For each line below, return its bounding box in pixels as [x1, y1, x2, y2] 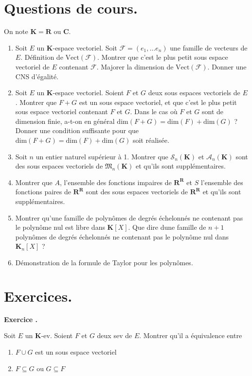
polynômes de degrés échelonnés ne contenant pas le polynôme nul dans [15, 231, 229, 241]
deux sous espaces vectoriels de [148, 87, 240, 98]
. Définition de [20, 52, 63, 62]
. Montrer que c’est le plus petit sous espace [97, 52, 228, 62]
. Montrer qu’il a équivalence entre [139, 330, 242, 341]
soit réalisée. [132, 135, 169, 145]
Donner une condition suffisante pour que [15, 125, 139, 136]
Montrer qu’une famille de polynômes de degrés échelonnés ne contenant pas [15, 212, 243, 222]
